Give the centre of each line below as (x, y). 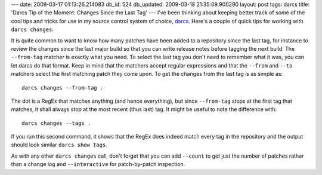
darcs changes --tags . (56, 123)
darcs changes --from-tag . (63, 87)
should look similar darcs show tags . (59, 145)
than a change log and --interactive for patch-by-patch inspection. (98, 164)
